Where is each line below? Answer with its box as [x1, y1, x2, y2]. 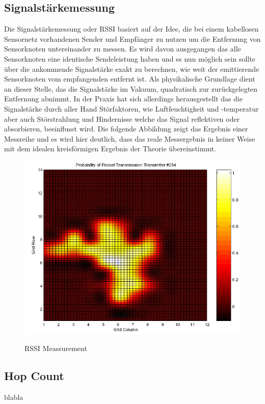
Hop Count [4, 368, 64, 384]
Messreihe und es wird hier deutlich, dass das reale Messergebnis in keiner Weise [4, 133, 255, 144]
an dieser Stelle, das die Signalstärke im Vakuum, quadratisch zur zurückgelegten [4, 83, 258, 94]
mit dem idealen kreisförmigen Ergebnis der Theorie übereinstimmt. [4, 143, 216, 154]
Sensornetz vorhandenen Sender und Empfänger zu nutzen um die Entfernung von [4, 33, 261, 44]
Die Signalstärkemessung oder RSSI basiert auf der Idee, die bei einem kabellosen [4, 23, 259, 34]
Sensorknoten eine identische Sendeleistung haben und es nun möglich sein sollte [4, 53, 255, 64]
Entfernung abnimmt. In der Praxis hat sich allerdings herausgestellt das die [4, 93, 243, 104]
